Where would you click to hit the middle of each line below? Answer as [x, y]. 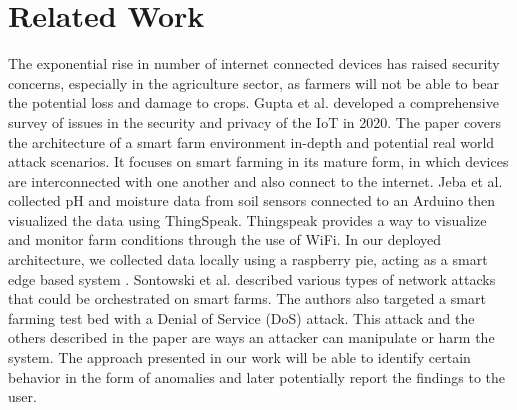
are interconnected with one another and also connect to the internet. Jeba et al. [255, 180]
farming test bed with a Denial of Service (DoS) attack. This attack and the [241, 317]
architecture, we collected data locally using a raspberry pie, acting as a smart [248, 259]
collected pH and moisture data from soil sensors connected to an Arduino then [252, 200]
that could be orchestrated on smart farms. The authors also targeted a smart [247, 298]
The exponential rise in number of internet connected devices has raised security [254, 63]
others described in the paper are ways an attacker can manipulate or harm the [251, 337]
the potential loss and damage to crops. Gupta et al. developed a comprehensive [253, 102]
